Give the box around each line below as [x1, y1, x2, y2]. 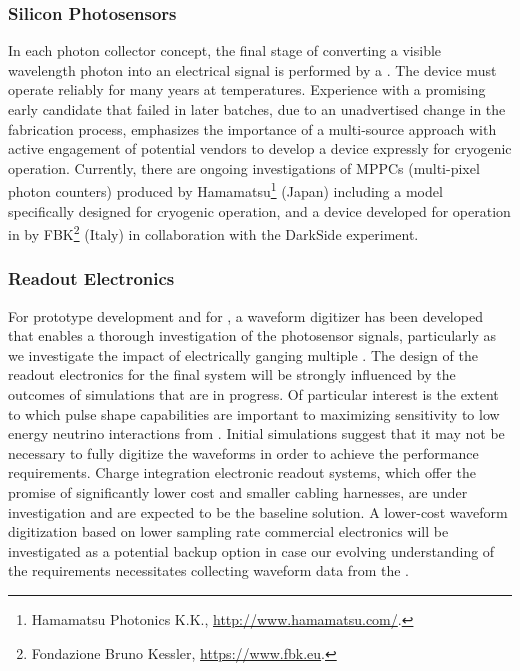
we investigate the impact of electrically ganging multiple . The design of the [8, 344, 478, 365]
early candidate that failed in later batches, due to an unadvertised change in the [8, 99, 506, 119]
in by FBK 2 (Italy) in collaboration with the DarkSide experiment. [8, 221, 419, 244]
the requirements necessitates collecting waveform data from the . [8, 560, 409, 581]
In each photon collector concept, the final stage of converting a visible [8, 40, 442, 61]
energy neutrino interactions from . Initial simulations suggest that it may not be [8, 423, 505, 444]
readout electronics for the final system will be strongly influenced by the [8, 364, 456, 385]
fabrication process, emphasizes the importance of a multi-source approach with [8, 118, 497, 139]
